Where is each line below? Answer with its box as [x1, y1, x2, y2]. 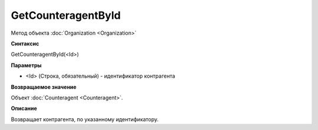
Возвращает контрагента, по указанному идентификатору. [11, 115, 159, 123]
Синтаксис [11, 40, 39, 47]
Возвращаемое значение [11, 83, 77, 91]
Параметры [11, 62, 42, 69]
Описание [11, 105, 38, 112]
